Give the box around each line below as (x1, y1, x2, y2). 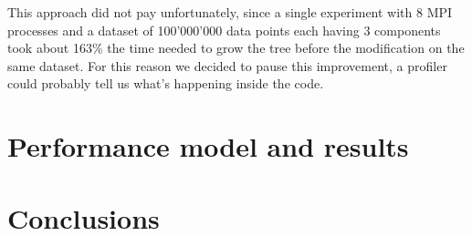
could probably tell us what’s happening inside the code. (7, 74, 324, 93)
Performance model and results (7, 128, 409, 165)
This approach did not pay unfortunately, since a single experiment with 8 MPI (7, 3, 453, 21)
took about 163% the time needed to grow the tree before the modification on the (7, 38, 465, 57)
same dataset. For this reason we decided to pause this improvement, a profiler (7, 56, 447, 75)
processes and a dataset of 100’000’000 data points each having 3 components (7, 20, 441, 39)
